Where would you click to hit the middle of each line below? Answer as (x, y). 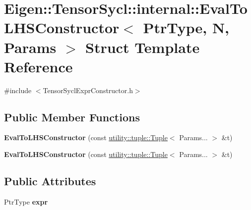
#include (18, 90)
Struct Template (143, 47)
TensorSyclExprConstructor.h (88, 90)
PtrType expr (26, 201)
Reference (38, 66)
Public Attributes (50, 181)
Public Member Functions (72, 117)
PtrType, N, (186, 27)
